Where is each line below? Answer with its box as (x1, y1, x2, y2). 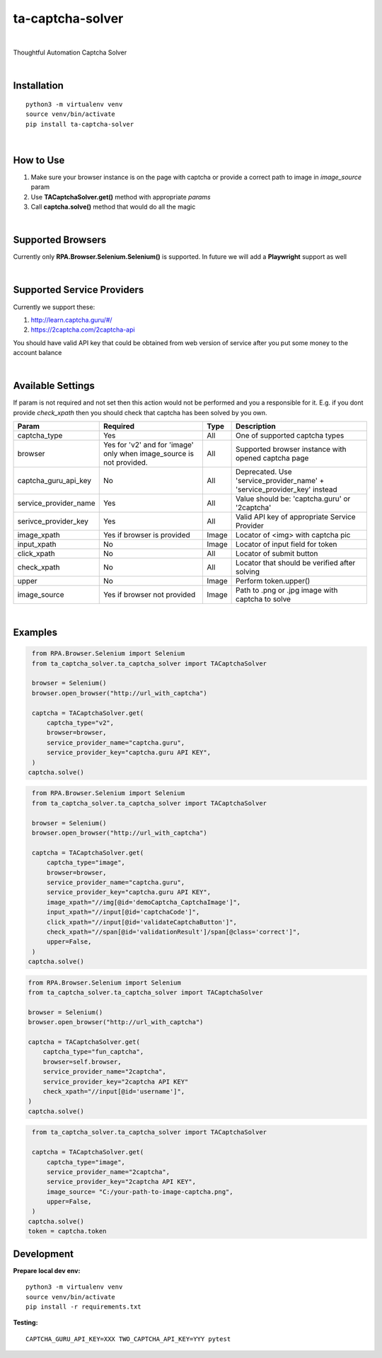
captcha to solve (235, 594, 291, 604)
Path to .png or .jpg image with (235, 586, 338, 596)
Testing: (13, 1318, 38, 1327)
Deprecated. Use (235, 467, 293, 477)
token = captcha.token (28, 1227, 107, 1236)
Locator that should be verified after (235, 558, 356, 568)
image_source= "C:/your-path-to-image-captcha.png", (46, 1188, 233, 1195)
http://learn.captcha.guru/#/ (30, 315, 112, 324)
